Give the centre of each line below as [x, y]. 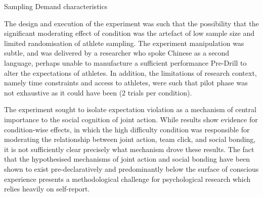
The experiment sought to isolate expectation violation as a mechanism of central [130, 109]
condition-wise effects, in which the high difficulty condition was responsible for [127, 129]
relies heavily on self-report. [47, 189]
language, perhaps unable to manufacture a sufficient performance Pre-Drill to [125, 62]
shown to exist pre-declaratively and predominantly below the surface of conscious [131, 168]
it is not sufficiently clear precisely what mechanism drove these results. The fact [129, 149]
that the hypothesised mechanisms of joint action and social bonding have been [127, 159]
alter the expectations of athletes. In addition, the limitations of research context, [130, 72]
